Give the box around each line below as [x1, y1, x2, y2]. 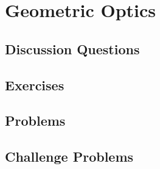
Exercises [5, 75, 64, 94]
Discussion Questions [5, 39, 140, 58]
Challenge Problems [5, 147, 134, 166]
